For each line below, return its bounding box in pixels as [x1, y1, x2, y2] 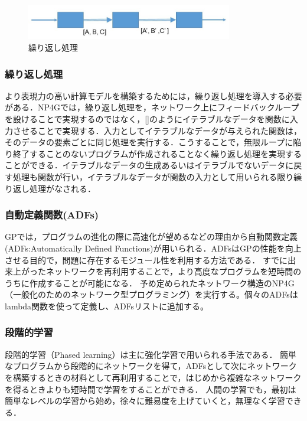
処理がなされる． [29, 182, 96, 194]
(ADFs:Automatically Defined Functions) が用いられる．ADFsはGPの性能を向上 [5, 241, 302, 254]
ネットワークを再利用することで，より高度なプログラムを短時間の [45, 265, 302, 278]
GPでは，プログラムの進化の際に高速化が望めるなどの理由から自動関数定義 [5, 230, 298, 243]
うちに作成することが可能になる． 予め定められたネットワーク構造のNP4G [5, 276, 295, 289]
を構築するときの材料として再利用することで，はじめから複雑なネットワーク [5, 371, 302, 383]
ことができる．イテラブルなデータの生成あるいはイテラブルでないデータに [5, 159, 294, 171]
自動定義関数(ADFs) [5, 207, 99, 222]
